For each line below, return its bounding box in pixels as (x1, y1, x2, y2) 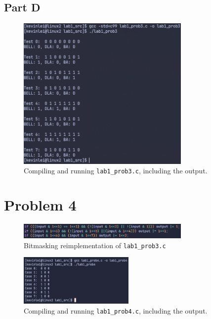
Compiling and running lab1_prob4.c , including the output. (24, 306, 208, 316)
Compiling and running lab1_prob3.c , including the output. (24, 165, 208, 176)
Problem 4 (4, 195, 77, 215)
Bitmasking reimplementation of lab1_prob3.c (24, 240, 166, 250)
